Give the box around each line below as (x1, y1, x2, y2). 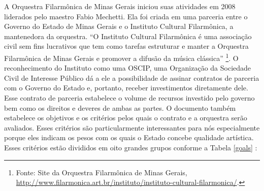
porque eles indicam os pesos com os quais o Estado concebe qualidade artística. (4, 132, 254, 143)
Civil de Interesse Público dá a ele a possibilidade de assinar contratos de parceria (4, 72, 259, 83)
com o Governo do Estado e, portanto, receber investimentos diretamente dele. (4, 82, 248, 93)
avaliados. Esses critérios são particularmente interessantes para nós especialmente (4, 122, 260, 133)
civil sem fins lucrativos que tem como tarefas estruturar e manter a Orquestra (4, 41, 249, 51)
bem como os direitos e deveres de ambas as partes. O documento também (4, 102, 236, 113)
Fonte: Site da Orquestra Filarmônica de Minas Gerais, (16, 167, 187, 177)
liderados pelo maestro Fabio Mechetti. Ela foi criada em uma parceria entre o (4, 11, 248, 21)
